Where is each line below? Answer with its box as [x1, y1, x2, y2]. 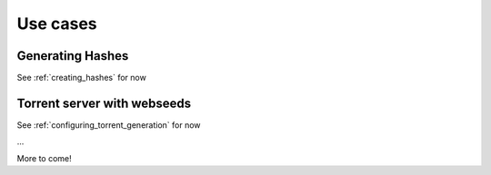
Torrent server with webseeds [16, 95, 192, 111]
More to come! [16, 152, 72, 163]
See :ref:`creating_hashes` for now [16, 73, 147, 83]
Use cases [16, 14, 97, 34]
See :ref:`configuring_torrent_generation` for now [16, 119, 201, 131]
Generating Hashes [16, 48, 129, 63]
